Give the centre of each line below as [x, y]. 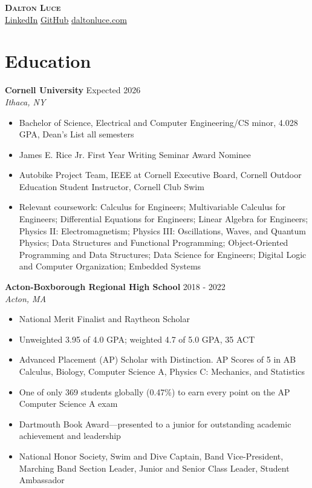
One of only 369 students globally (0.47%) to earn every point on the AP [154, 391]
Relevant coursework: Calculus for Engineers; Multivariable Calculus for [152, 207]
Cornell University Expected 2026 [73, 90]
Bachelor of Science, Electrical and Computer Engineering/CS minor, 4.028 [158, 122]
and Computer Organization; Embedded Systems [110, 266]
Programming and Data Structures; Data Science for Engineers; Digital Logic [163, 254]
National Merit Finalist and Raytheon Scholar [104, 319]
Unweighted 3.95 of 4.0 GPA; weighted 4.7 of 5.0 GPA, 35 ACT [137, 339]
